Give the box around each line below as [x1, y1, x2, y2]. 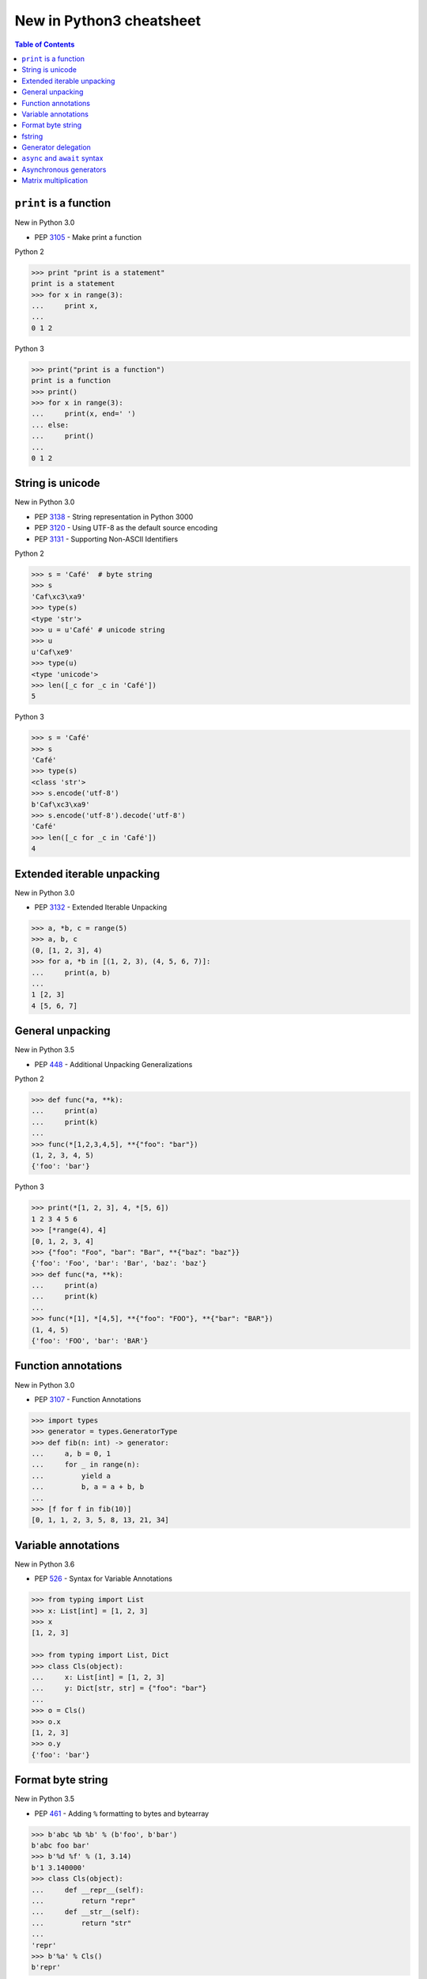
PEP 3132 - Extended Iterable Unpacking [34, 902, 168, 912]
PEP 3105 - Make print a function [34, 232, 142, 241]
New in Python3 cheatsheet [14, 12, 202, 29]
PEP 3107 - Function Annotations [34, 1394, 142, 1404]
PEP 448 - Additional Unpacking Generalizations [34, 1059, 193, 1069]
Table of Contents [14, 40, 75, 49]
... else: [31, 420, 70, 429]
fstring [21, 131, 43, 141]
